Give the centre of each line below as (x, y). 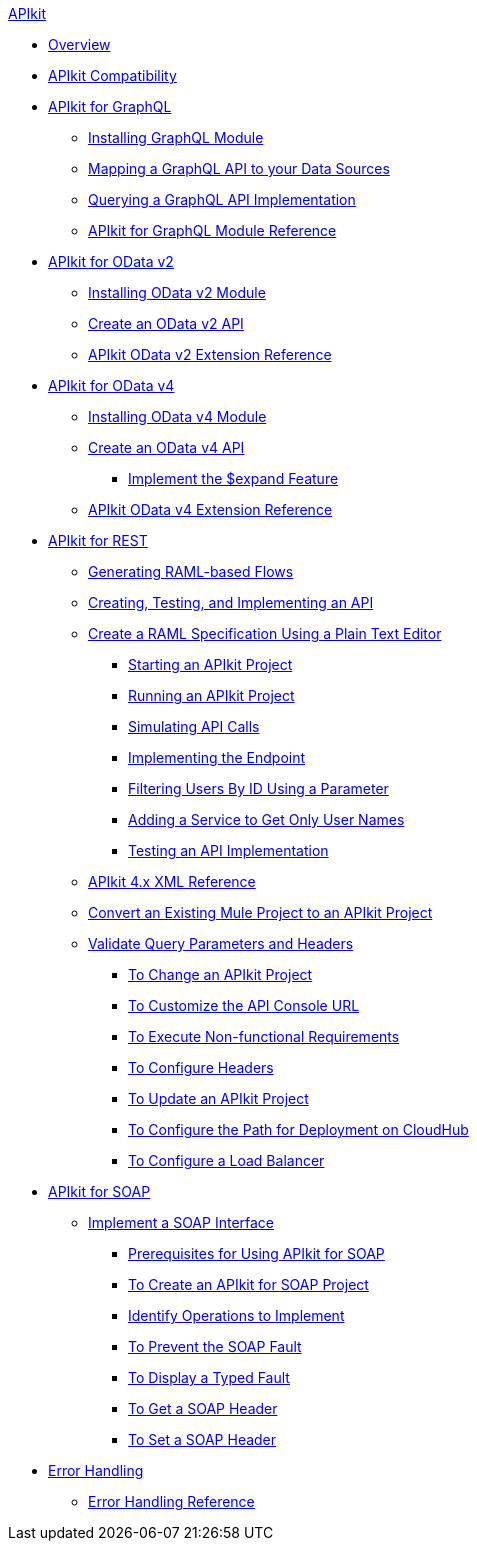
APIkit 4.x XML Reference (172, 881)
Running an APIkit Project (211, 695)
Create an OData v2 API (166, 323)
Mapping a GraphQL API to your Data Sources (239, 168)
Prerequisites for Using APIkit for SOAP (256, 1253)
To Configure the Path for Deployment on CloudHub (298, 1129)
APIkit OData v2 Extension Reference (210, 354)
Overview (79, 44)
